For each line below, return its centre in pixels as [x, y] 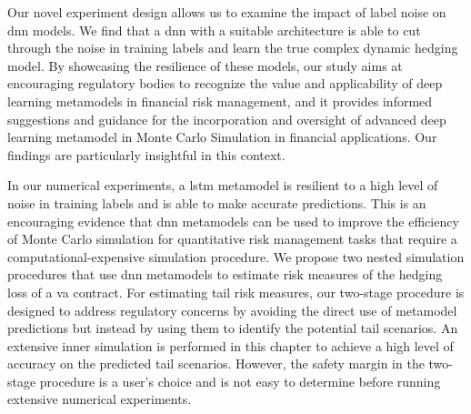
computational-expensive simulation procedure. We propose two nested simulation [236, 256]
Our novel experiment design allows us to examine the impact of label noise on [227, 12]
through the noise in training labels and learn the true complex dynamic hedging [233, 48]
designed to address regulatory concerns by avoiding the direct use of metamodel [232, 310]
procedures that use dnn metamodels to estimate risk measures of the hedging [225, 274]
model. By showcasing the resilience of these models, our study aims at [205, 65]
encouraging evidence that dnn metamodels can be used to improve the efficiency [233, 221]
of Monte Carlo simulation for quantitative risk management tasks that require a [232, 239]
